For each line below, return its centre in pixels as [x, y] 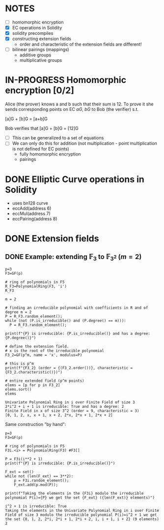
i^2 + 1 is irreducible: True [36, 506]
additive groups [35, 55]
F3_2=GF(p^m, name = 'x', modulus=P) [44, 355]
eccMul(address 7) [31, 213]
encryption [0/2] [40, 91]
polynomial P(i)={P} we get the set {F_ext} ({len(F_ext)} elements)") [80, 498]
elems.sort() [18, 390]
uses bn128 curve [30, 203]
